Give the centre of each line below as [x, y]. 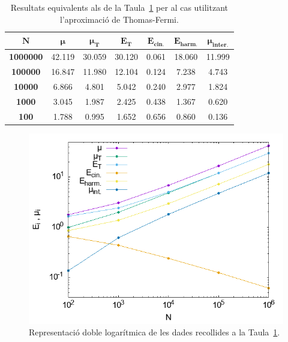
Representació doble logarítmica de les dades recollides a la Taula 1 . [154, 332]
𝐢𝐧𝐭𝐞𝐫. [220, 45]
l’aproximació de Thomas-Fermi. [119, 19]
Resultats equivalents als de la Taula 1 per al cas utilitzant [119, 7]
